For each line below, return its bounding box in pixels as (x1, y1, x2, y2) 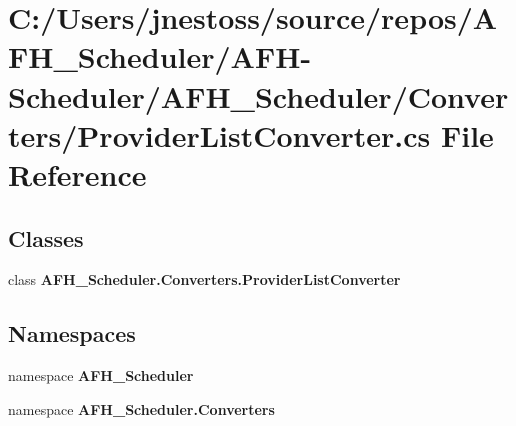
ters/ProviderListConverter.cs (8, 114, 431, 155)
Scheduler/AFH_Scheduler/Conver (8, 75, 509, 116)
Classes (8, 222, 84, 253)
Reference (8, 153, 147, 194)
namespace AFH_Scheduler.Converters (8, 398, 275, 419)
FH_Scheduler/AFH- (8, 36, 312, 77)
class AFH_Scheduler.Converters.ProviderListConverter (8, 269, 401, 290)
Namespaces (8, 318, 136, 349)
